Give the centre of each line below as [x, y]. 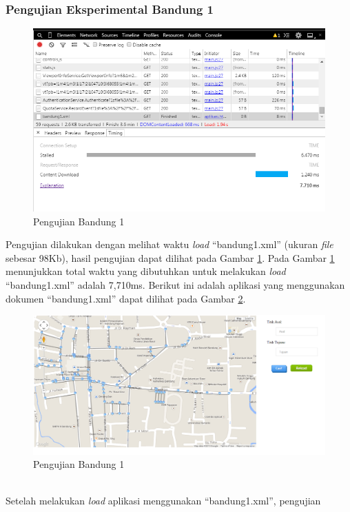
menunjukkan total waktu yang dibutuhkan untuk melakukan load [146, 271]
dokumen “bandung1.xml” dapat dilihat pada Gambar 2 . [126, 298]
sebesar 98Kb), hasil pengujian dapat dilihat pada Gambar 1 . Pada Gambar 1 [170, 257]
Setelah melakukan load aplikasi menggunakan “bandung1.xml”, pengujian [163, 501]
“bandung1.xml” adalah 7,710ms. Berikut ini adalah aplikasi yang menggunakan [175, 284]
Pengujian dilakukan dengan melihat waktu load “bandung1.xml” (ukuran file [169, 244]
